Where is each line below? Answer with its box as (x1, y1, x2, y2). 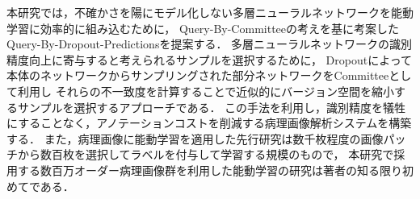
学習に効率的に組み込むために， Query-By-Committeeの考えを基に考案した (6, 19, 400, 36)
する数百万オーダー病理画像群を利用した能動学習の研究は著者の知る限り (17, 161, 402, 178)
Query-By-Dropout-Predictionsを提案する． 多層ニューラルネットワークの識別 (6, 35, 413, 52)
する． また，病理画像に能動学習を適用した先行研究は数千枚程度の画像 (6, 130, 384, 147)
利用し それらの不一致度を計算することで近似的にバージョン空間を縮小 (17, 82, 394, 99)
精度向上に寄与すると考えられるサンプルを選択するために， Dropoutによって (6, 51, 413, 68)
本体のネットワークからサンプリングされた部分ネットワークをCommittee (6, 67, 389, 84)
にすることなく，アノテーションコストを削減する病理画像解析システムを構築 (6, 114, 412, 131)
